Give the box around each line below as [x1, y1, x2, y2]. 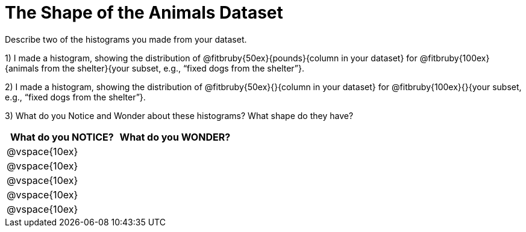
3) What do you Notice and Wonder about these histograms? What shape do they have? [5, 110, 354, 121]
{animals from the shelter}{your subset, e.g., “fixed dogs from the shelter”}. [5, 63, 305, 73]
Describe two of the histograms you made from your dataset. [5, 34, 247, 44]
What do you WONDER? [119, 130, 231, 143]
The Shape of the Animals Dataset [5, 2, 283, 23]
